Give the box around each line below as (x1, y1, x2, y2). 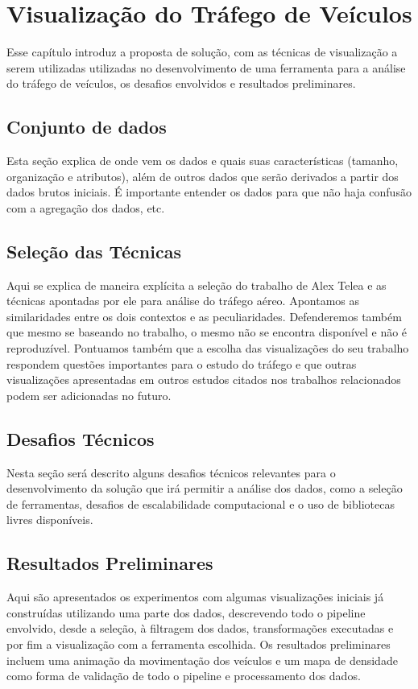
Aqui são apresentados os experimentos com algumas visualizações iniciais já (6, 588, 384, 605)
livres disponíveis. (6, 511, 93, 528)
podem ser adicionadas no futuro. (6, 386, 172, 403)
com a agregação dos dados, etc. (6, 199, 165, 216)
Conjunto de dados (6, 114, 167, 139)
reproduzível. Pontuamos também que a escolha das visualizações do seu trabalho (6, 340, 409, 357)
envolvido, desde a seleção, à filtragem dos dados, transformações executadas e (6, 620, 394, 637)
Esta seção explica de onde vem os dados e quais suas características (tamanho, (6, 152, 399, 169)
